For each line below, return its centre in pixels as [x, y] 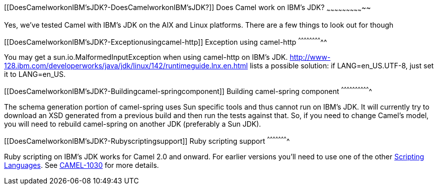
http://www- [310, 57]
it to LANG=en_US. [35, 74]
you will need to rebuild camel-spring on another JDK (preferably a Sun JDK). [133, 124]
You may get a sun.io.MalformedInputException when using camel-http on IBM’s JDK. [146, 57]
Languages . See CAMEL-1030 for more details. [82, 165]
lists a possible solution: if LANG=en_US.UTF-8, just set [342, 66]
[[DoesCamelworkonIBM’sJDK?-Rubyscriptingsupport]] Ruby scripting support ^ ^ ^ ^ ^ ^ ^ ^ [147, 140]
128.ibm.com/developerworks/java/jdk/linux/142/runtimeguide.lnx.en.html [126, 66]
